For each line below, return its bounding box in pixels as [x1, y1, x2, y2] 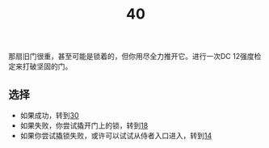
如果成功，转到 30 [19, 111, 79, 120]
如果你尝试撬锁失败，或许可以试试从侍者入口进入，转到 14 [19, 131, 212, 140]
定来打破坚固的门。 [8, 61, 73, 71]
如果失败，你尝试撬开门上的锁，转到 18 [19, 121, 149, 130]
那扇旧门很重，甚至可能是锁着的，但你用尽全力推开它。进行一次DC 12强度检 [8, 52, 262, 61]
